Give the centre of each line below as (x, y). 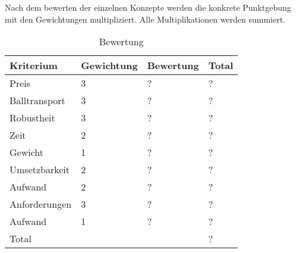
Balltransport (37, 101)
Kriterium (34, 65)
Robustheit (32, 118)
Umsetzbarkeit (40, 170)
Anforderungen (41, 204)
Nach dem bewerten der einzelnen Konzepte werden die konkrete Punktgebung (148, 7)
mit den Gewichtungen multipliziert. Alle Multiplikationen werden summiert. (145, 19)
